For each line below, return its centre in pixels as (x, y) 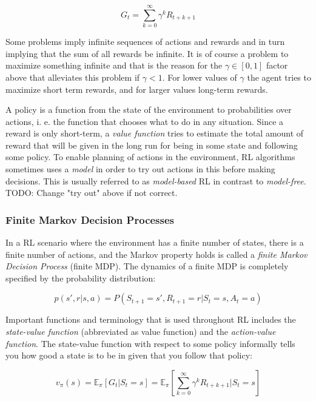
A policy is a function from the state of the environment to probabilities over (149, 110)
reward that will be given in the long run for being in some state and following (152, 145)
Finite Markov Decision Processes (90, 219)
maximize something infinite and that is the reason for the (114, 65)
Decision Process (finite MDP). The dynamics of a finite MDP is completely (147, 266)
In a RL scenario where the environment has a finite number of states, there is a (155, 242)
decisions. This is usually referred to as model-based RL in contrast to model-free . (156, 180)
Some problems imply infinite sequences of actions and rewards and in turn (145, 42)
